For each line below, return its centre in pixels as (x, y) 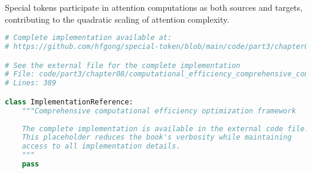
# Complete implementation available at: (89, 38)
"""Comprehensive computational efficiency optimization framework (159, 111)
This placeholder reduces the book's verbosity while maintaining (157, 138)
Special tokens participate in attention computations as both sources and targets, (154, 7)
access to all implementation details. (101, 146)
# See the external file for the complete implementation (123, 65)
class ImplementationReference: (69, 102)
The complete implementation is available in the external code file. (165, 129)
